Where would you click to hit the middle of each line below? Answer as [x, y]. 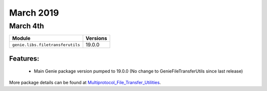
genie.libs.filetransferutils [46, 45]
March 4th [27, 26]
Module [21, 38]
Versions [96, 38]
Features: [24, 58]
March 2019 [34, 13]
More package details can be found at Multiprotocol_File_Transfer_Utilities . [85, 82]
